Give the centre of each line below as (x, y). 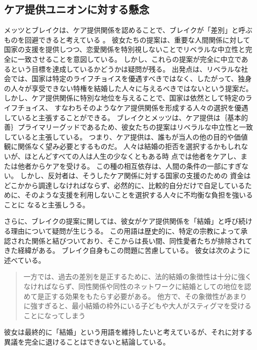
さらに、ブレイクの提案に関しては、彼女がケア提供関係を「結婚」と (114, 221)
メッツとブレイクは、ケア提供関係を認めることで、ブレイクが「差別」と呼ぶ (128, 30)
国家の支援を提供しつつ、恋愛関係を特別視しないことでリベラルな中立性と (125, 49)
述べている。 (25, 260)
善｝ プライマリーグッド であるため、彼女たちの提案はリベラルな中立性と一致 (128, 127)
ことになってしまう (55, 315)
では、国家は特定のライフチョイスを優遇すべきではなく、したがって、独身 (131, 78)
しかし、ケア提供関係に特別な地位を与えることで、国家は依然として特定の (125, 98)
